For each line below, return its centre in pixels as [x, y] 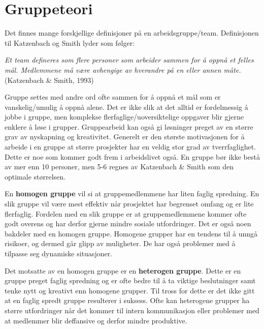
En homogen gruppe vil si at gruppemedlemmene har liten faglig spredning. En [132, 193]
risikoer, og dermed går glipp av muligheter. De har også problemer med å [120, 243]
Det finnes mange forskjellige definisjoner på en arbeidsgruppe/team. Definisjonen [132, 33]
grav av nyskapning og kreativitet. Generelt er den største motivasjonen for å [125, 137]
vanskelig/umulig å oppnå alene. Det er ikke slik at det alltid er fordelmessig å [126, 107]
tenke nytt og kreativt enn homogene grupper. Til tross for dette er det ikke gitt [130, 290]
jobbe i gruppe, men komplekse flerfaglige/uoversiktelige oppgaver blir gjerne [124, 117]
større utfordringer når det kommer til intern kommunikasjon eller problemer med [132, 310]
